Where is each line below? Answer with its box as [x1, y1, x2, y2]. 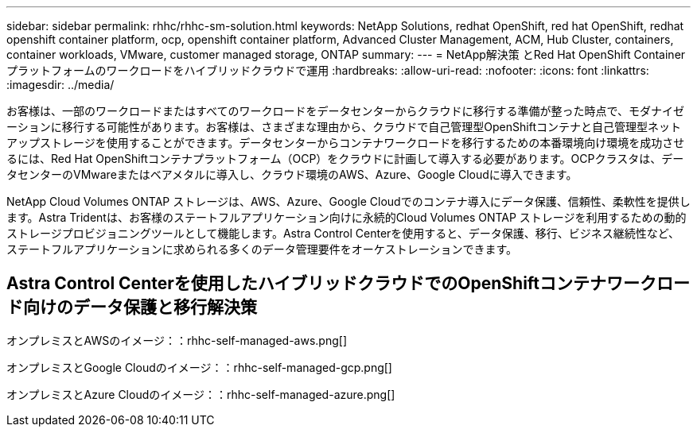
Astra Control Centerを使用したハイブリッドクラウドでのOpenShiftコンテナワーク [6, 273, 657, 294]
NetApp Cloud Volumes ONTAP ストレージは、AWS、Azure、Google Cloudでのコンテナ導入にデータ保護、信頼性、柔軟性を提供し [6, 195, 691, 208]
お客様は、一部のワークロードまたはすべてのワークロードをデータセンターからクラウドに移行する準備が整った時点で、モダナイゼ [6, 104, 684, 118]
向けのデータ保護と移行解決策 [22, 297, 257, 318]
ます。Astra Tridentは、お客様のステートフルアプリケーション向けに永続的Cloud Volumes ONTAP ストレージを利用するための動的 [6, 211, 687, 224]
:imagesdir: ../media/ [6, 78, 115, 91]
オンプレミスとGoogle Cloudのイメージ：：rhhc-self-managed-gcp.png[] [6, 360, 392, 374]
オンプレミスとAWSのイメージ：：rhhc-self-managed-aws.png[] [6, 333, 347, 347]
